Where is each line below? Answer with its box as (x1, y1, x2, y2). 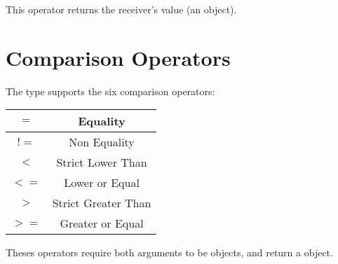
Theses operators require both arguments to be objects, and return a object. (6, 245, 333, 260)
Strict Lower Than (56, 154, 147, 171)
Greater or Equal (60, 215, 144, 232)
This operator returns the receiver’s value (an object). (6, 2, 237, 16)
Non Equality (69, 134, 135, 151)
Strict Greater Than (52, 195, 151, 211)
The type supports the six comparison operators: (6, 83, 215, 98)
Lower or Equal (64, 174, 140, 191)
